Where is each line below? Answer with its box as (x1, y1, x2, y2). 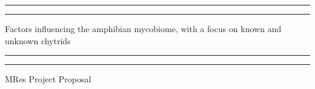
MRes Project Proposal (5, 73, 91, 85)
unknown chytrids (5, 34, 71, 47)
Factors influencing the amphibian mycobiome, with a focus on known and (5, 22, 282, 35)
